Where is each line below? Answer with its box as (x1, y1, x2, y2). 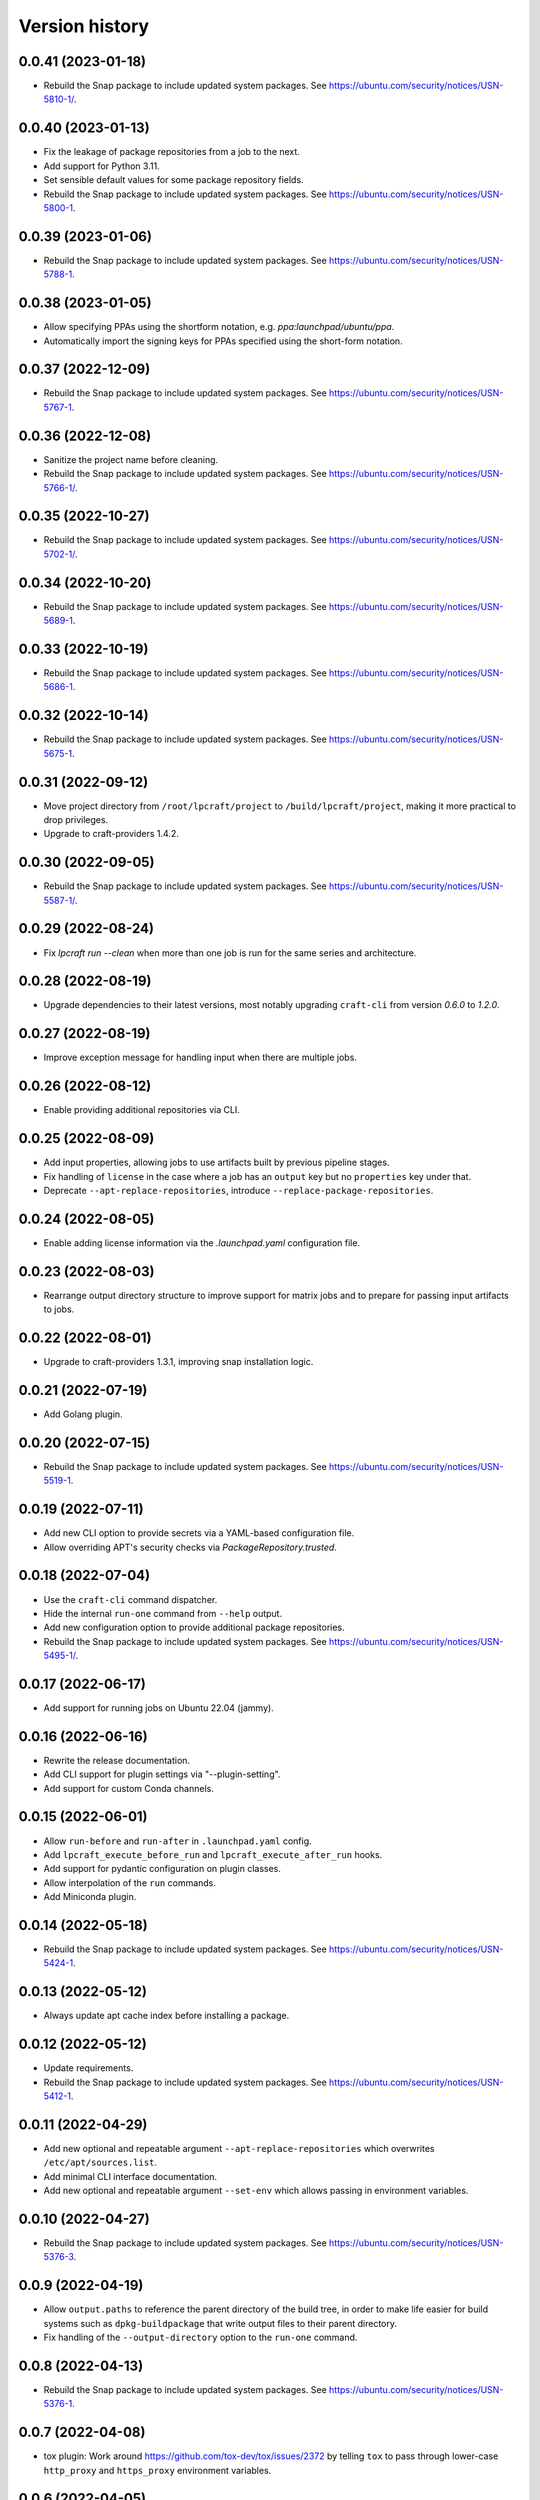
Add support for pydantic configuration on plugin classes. (43, 1863, 282, 1875)
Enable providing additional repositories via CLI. (43, 1104, 240, 1116)
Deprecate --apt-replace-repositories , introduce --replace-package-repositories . (43, 1184, 434, 1196)
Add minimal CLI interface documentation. (43, 2170, 218, 2182)
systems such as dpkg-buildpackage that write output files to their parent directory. (43, 2317, 397, 2329)
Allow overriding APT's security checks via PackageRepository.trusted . (43, 1541, 337, 1553)
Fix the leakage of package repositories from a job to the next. (43, 146, 300, 158)
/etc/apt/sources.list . (43, 2156, 158, 2169)
